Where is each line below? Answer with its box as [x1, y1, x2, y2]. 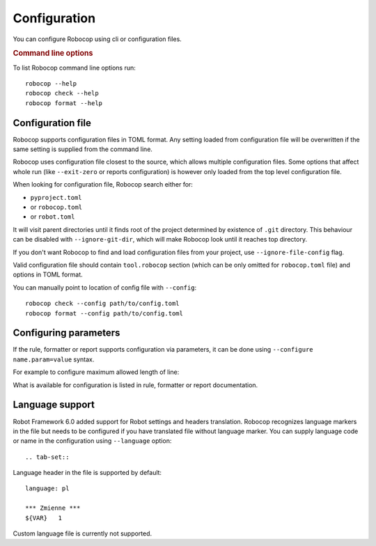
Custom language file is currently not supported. [13, 529, 152, 538]
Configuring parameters [13, 327, 120, 339]
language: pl [25, 485, 70, 492]
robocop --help [25, 79, 77, 87]
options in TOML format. [13, 270, 83, 279]
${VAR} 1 [25, 514, 63, 522]
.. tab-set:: [25, 453, 70, 461]
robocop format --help [25, 99, 103, 107]
